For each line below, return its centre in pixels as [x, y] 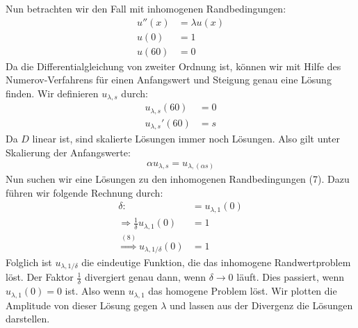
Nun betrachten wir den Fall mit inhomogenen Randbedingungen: [146, 8]
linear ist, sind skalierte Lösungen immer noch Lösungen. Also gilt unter [186, 139]
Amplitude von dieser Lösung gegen [82, 305]
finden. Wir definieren [52, 93]
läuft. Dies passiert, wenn [291, 277]
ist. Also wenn [95, 291]
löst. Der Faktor [40, 277]
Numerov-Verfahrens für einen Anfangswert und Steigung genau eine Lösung [169, 80]
